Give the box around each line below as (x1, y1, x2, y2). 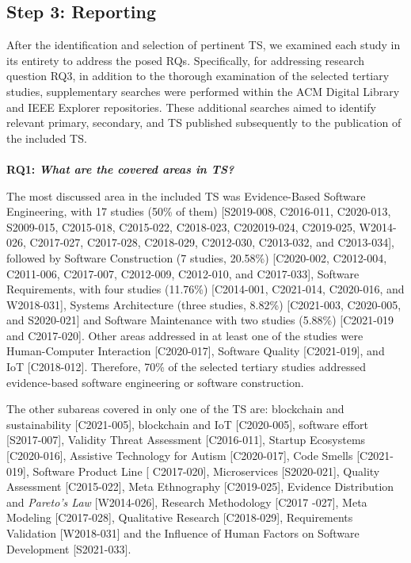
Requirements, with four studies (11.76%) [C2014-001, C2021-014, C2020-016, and (6, 281, 405, 297)
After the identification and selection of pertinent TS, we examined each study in (6, 36, 401, 53)
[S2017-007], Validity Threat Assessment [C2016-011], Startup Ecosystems (6, 431, 366, 448)
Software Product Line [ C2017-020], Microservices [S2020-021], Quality (32, 462, 380, 479)
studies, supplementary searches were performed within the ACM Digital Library (6, 82, 400, 99)
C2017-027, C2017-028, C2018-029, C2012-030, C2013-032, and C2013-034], (29, 234, 394, 251)
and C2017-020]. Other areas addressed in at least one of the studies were (6, 327, 363, 343)
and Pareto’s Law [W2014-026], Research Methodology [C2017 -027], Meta (6, 493, 367, 510)
